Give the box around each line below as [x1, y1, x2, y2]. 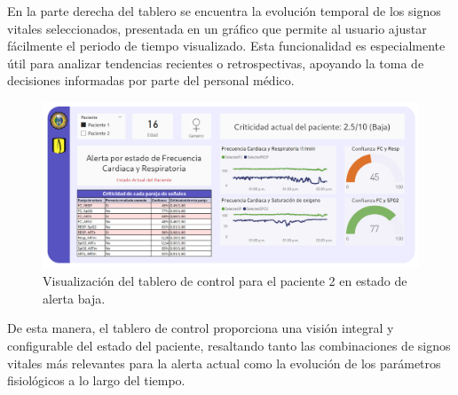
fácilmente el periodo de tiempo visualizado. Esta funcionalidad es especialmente [7, 36, 446, 55]
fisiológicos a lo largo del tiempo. [7, 371, 186, 390]
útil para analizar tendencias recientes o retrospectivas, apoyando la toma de [7, 53, 424, 72]
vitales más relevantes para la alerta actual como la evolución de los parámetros [7, 353, 441, 372]
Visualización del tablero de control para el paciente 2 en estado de [43, 272, 407, 290]
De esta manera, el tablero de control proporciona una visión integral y [7, 319, 394, 337]
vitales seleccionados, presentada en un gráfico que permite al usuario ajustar [7, 19, 427, 37]
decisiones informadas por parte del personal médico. [7, 71, 295, 90]
